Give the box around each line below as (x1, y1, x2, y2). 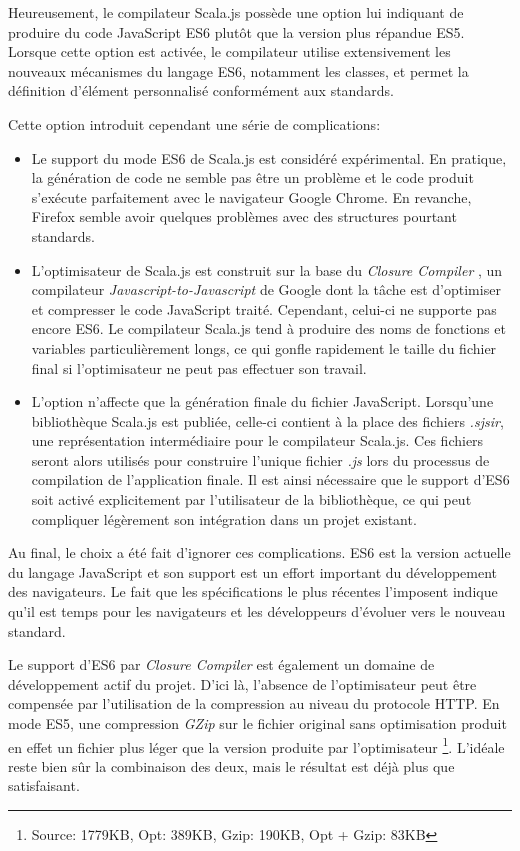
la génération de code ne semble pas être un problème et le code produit (31, 167, 474, 188)
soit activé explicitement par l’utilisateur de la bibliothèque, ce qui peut (31, 489, 472, 510)
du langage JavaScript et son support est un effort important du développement (8, 561, 498, 582)
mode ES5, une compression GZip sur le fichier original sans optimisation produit (8, 713, 507, 733)
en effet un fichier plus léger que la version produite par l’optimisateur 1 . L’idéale (8, 733, 505, 757)
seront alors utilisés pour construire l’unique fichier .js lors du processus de (31, 449, 490, 470)
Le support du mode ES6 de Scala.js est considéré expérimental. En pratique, (31, 147, 507, 168)
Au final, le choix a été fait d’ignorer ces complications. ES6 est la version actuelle (8, 542, 511, 563)
